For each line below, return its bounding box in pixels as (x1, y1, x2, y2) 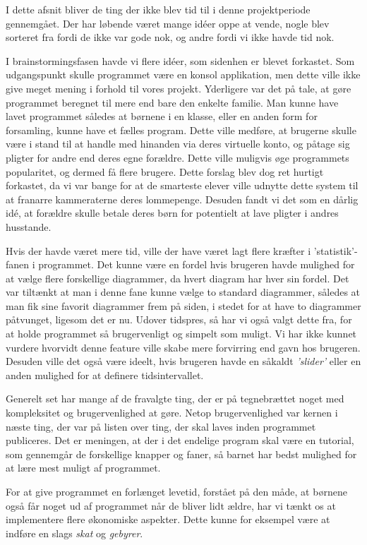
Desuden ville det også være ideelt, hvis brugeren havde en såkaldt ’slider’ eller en (6, 354, 361, 369)
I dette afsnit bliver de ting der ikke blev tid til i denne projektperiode (6, 2, 311, 16)
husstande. (6, 219, 52, 234)
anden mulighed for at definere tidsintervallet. (6, 367, 204, 382)
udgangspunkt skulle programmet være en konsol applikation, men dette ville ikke (6, 67, 361, 82)
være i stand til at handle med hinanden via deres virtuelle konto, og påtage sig (6, 136, 350, 151)
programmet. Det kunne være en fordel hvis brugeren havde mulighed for (38, 257, 355, 272)
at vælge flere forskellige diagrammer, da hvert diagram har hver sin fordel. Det (6, 270, 349, 285)
